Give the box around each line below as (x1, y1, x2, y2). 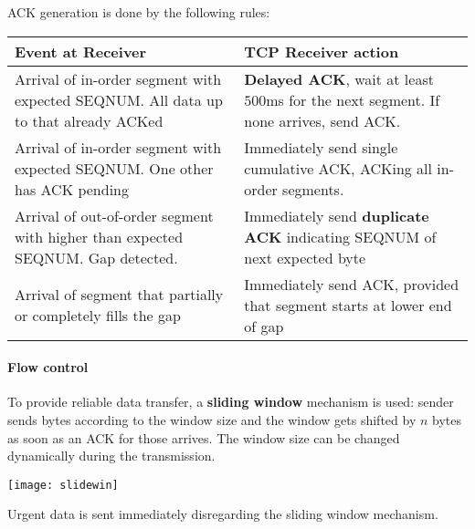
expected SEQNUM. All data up (15, 88, 223, 110)
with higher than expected (15, 225, 184, 247)
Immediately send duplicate (244, 204, 429, 226)
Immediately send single (244, 136, 398, 158)
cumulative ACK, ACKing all (244, 157, 433, 179)
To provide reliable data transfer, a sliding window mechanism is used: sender (7, 392, 454, 411)
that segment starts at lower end (244, 294, 452, 316)
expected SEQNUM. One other (15, 157, 214, 179)
